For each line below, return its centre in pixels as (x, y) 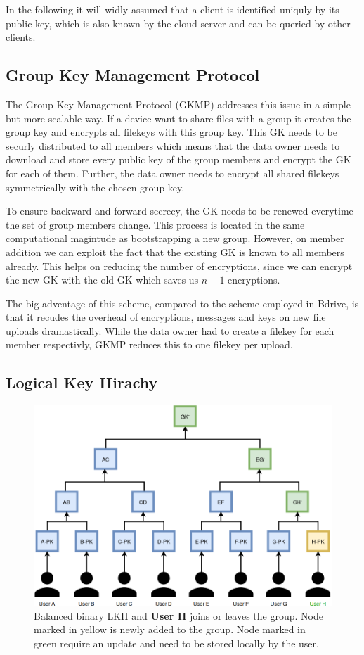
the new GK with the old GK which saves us (102, 280)
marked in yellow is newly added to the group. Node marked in (170, 629)
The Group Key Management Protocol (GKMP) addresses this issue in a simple (178, 104)
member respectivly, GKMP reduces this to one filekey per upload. (149, 344)
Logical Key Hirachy (82, 382)
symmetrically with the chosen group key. (95, 187)
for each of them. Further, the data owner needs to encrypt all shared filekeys (173, 173)
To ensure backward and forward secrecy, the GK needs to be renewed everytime (180, 211)
